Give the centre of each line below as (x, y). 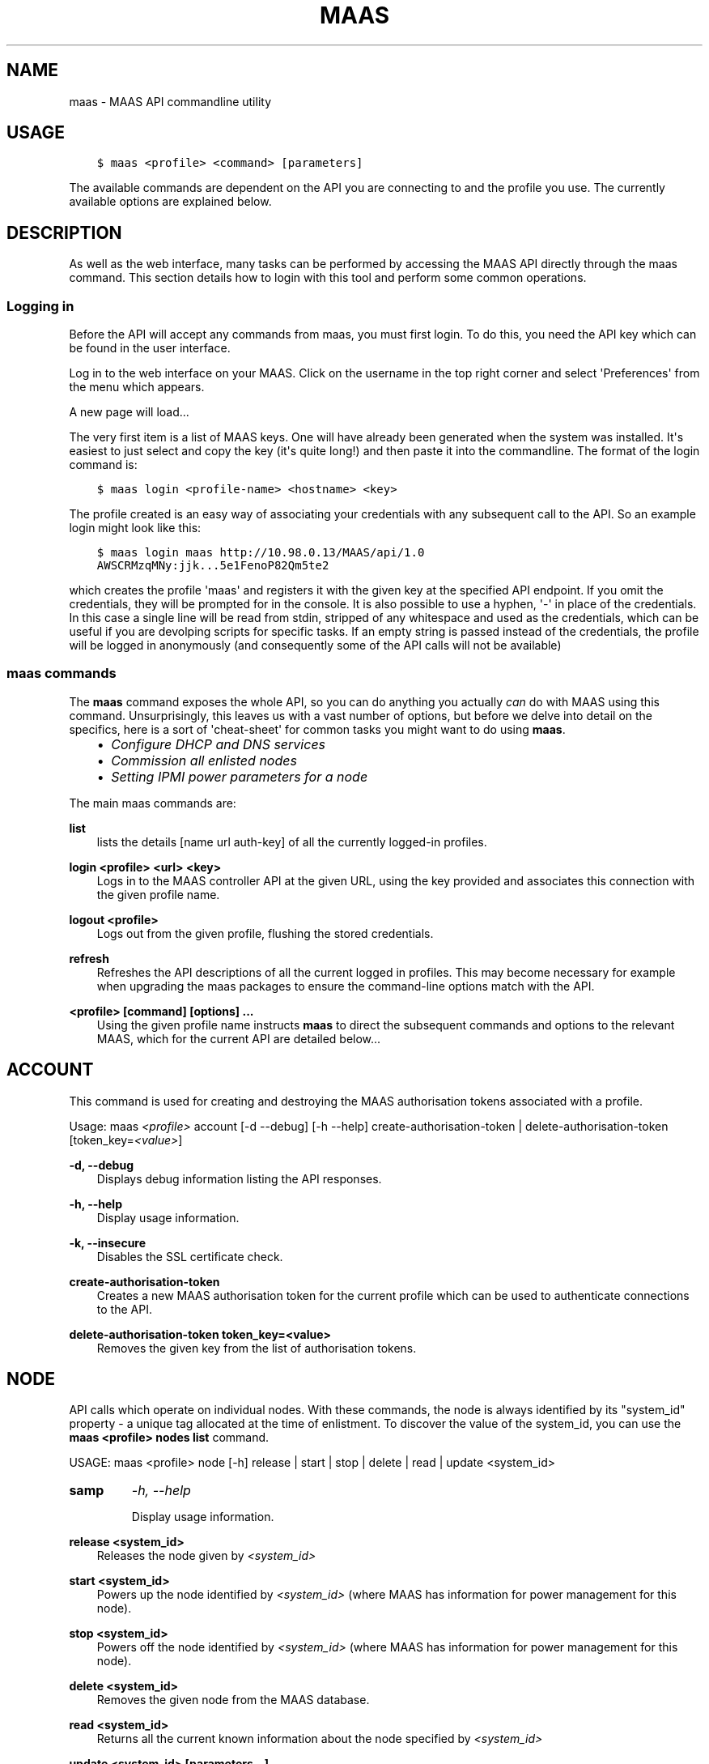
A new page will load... (129, 412)
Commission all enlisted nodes (204, 760)
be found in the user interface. (150, 348)
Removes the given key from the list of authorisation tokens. (257, 1348)
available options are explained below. (170, 202)
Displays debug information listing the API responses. (239, 1178)
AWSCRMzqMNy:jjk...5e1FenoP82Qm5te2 (213, 566)
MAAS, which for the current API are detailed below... (239, 1038)
